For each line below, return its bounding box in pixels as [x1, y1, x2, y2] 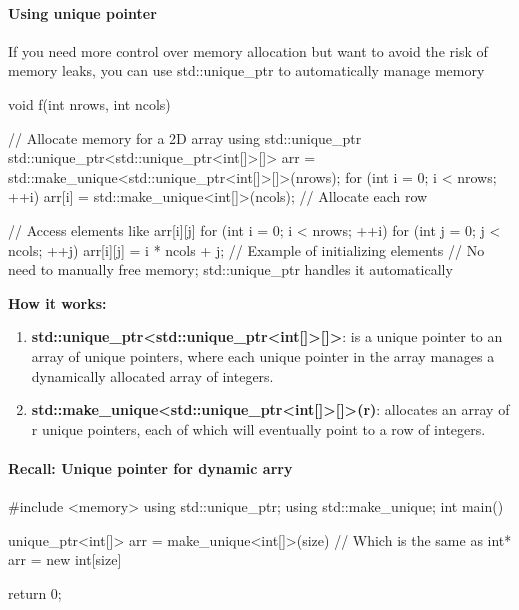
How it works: [8, 292, 107, 313]
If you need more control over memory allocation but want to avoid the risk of [8, 40, 488, 61]
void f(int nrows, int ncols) [8, 93, 171, 114]
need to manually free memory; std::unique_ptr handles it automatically [8, 259, 453, 280]
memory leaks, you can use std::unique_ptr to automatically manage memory [8, 60, 485, 81]
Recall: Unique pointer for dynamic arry [8, 457, 293, 478]
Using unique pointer [8, 2, 157, 23]
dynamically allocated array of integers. [31, 365, 274, 386]
